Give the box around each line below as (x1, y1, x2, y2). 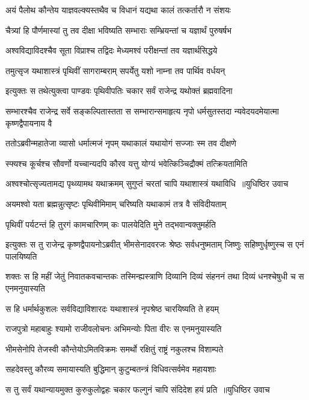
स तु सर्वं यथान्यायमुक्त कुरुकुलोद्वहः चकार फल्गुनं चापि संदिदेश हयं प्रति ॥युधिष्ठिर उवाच (5, 383, 270, 395)
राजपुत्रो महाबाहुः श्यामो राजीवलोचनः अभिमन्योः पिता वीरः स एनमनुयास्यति (5, 322, 222, 335)
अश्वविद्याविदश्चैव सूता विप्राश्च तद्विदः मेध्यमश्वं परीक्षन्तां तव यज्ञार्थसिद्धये (5, 44, 218, 57)
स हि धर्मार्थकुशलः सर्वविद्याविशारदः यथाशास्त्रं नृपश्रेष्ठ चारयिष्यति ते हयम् (5, 302, 219, 314)
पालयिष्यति (5, 249, 37, 262)
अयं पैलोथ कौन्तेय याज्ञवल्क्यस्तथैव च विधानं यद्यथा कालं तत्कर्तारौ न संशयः (5, 4, 231, 16)
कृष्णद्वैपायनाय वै (5, 116, 52, 129)
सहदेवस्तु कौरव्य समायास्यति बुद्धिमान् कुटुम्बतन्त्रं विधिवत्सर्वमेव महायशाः (5, 363, 216, 375)
